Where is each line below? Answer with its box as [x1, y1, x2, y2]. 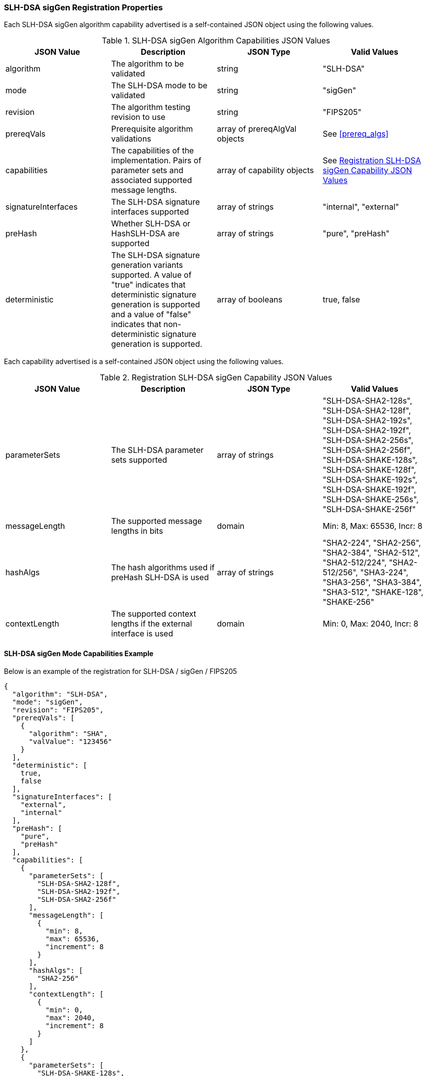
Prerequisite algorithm [111, 124, 193, 134]
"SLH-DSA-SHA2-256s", [322, 435, 414, 445]
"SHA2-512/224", [322, 557, 387, 568]
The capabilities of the [111, 146, 194, 156]
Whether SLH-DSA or [111, 219, 191, 229]
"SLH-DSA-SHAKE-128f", [322, 465, 416, 475]
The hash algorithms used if [111, 562, 215, 573]
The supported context [111, 609, 196, 619]
